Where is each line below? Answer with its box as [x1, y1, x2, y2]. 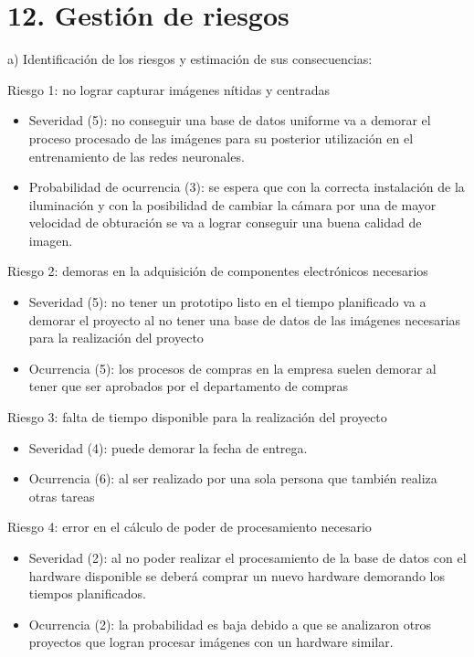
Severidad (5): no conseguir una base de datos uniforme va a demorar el [28, 111, 431, 130]
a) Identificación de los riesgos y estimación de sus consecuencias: [7, 49, 373, 69]
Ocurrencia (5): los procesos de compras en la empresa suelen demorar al [28, 358, 437, 377]
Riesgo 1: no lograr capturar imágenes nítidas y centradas [7, 79, 331, 99]
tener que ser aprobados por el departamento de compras [28, 376, 349, 396]
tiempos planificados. [28, 584, 146, 603]
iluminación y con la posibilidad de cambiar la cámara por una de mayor [28, 195, 437, 214]
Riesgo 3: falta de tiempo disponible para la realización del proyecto [7, 408, 387, 427]
